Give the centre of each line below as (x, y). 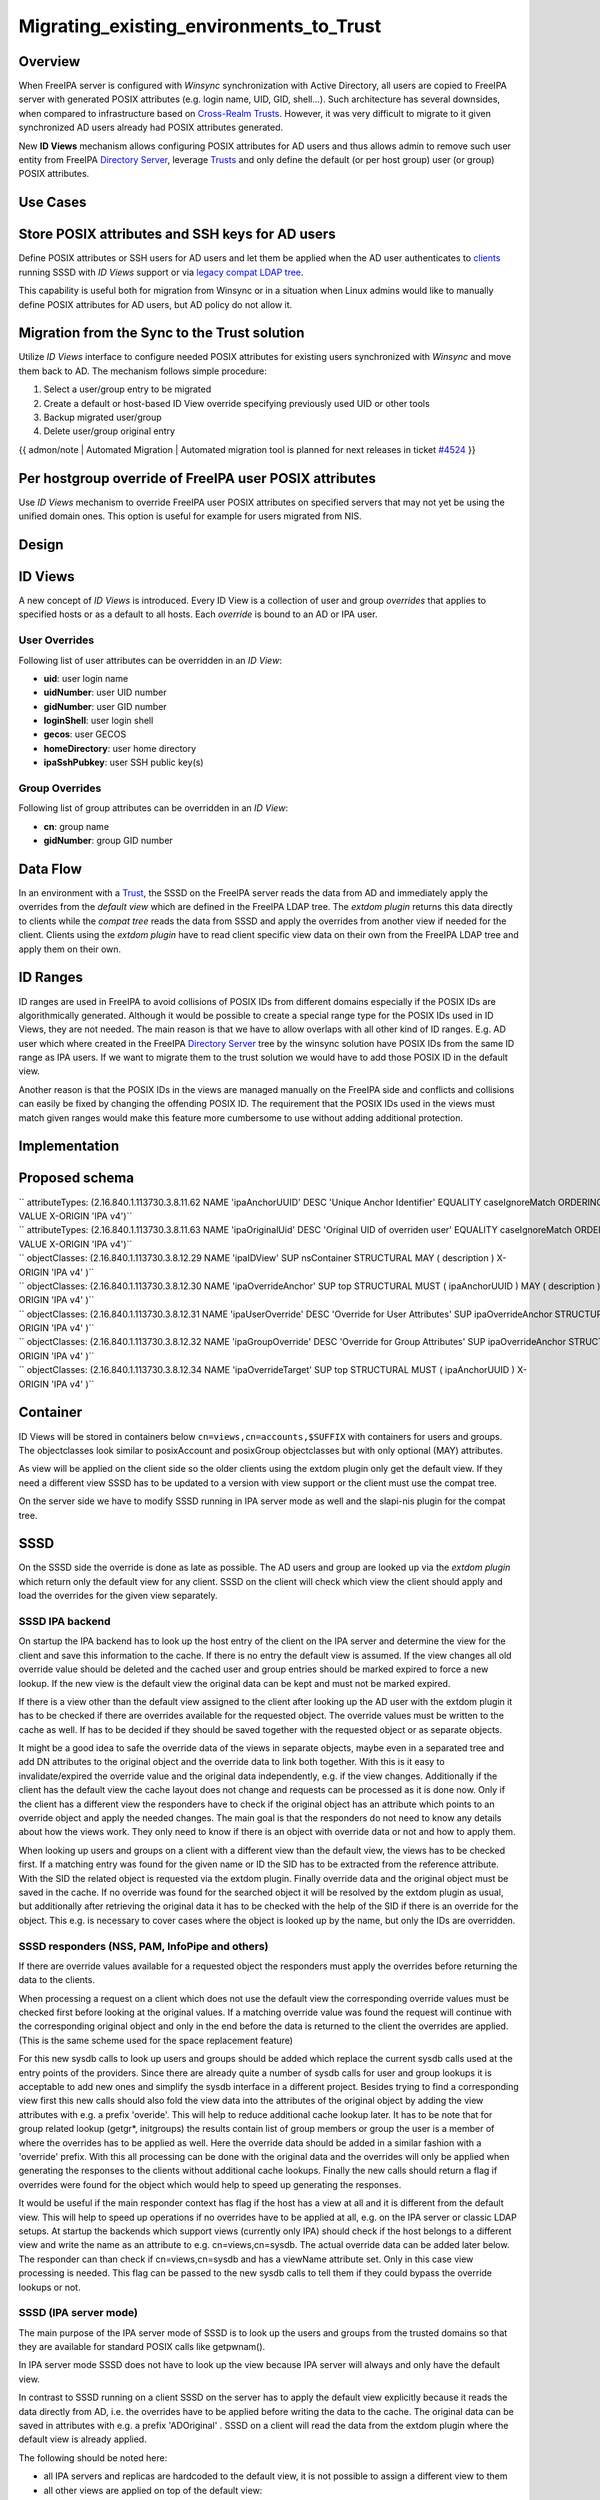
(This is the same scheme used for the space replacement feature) (156, 2040)
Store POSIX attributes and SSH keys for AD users (177, 234)
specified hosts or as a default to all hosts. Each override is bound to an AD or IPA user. (198, 614)
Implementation (69, 1146)
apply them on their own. (70, 949)
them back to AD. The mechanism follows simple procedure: (142, 371)
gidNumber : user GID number (105, 706)
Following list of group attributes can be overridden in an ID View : (153, 808)
